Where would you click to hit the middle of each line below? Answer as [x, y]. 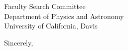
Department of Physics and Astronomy [64, 16]
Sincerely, [19, 42]
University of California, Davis [51, 26]
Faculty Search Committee [45, 6]
